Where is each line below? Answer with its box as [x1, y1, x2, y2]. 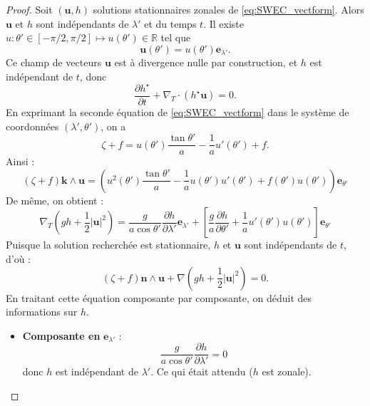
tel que [160, 30, 191, 45]
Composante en [22, 328, 101, 343]
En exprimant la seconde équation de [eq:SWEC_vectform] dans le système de [6, 104, 349, 119]
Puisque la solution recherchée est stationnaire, [6, 237, 211, 252]
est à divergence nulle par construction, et [114, 55, 298, 70]
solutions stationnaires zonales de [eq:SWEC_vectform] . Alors [93, 2, 364, 16]
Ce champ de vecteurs [6, 55, 102, 70]
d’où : [6, 251, 31, 266]
